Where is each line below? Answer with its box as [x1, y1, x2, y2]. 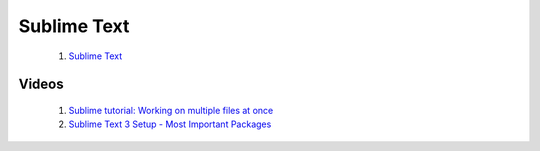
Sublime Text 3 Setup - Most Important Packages [68, 118, 272, 130]
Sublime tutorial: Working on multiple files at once [68, 104, 274, 116]
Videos [18, 76, 64, 93]
